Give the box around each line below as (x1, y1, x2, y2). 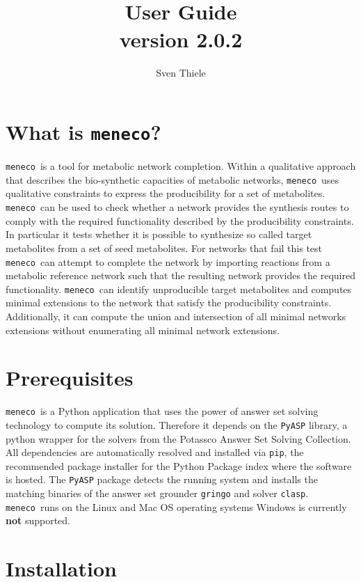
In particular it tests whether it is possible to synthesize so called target (6, 227, 312, 242)
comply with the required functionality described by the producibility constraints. (6, 213, 354, 228)
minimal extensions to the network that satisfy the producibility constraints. (6, 295, 332, 310)
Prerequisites (6, 363, 134, 392)
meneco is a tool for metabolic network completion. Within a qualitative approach (6, 159, 356, 173)
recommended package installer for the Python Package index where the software (6, 458, 352, 473)
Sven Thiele (156, 65, 206, 79)
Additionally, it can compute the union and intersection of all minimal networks (6, 309, 346, 323)
